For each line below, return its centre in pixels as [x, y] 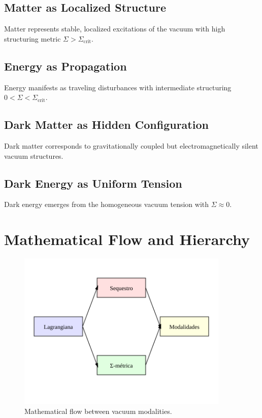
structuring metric [32, 38]
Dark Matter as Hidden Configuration [106, 125]
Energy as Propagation [65, 66]
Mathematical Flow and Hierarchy [127, 239]
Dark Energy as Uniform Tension [93, 183]
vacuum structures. [34, 155]
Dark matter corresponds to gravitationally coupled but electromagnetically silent [131, 145]
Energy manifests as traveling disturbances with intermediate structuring [118, 87]
